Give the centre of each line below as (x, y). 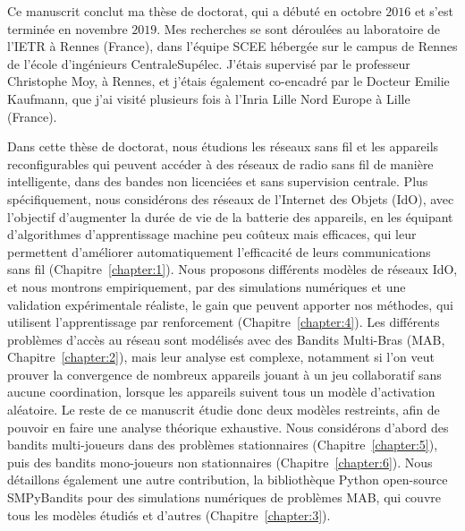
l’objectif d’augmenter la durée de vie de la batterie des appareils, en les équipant (230, 216)
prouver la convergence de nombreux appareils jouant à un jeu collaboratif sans (224, 374)
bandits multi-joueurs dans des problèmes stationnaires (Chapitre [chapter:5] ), (223, 445)
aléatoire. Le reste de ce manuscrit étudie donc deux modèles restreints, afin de (224, 410)
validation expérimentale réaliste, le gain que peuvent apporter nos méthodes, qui (230, 304)
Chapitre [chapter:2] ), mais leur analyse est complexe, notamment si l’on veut (221, 357)
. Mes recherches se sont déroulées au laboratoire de (298, 28)
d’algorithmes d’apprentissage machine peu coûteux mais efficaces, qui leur (212, 234)
